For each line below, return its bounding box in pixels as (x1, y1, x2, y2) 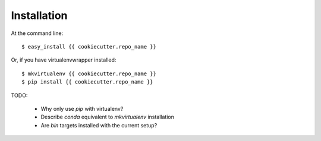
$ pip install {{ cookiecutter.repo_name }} (21, 79, 154, 85)
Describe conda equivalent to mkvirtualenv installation (40, 113, 175, 121)
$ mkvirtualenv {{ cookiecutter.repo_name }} (21, 70, 157, 77)
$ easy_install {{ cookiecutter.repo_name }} (21, 43, 157, 50)
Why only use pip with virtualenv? (40, 105, 124, 112)
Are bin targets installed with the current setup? (40, 121, 158, 129)
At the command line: (11, 30, 64, 37)
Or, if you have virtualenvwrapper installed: (11, 56, 117, 63)
